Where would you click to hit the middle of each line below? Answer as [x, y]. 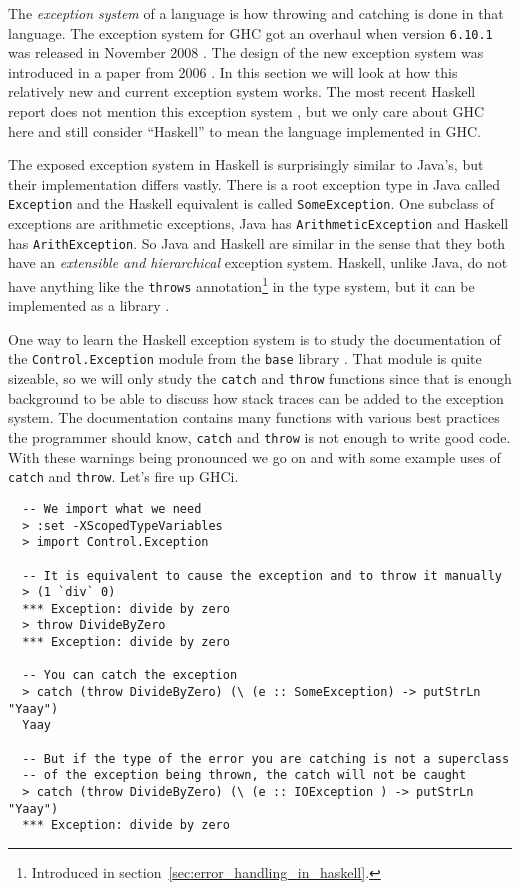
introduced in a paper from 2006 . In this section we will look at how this [233, 71]
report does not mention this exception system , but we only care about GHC [246, 111]
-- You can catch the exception [130, 675]
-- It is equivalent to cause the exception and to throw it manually [262, 575]
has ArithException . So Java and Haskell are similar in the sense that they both [257, 242]
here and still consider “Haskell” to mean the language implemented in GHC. [244, 130]
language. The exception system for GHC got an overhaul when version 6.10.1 [250, 32]
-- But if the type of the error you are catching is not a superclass [266, 758]
